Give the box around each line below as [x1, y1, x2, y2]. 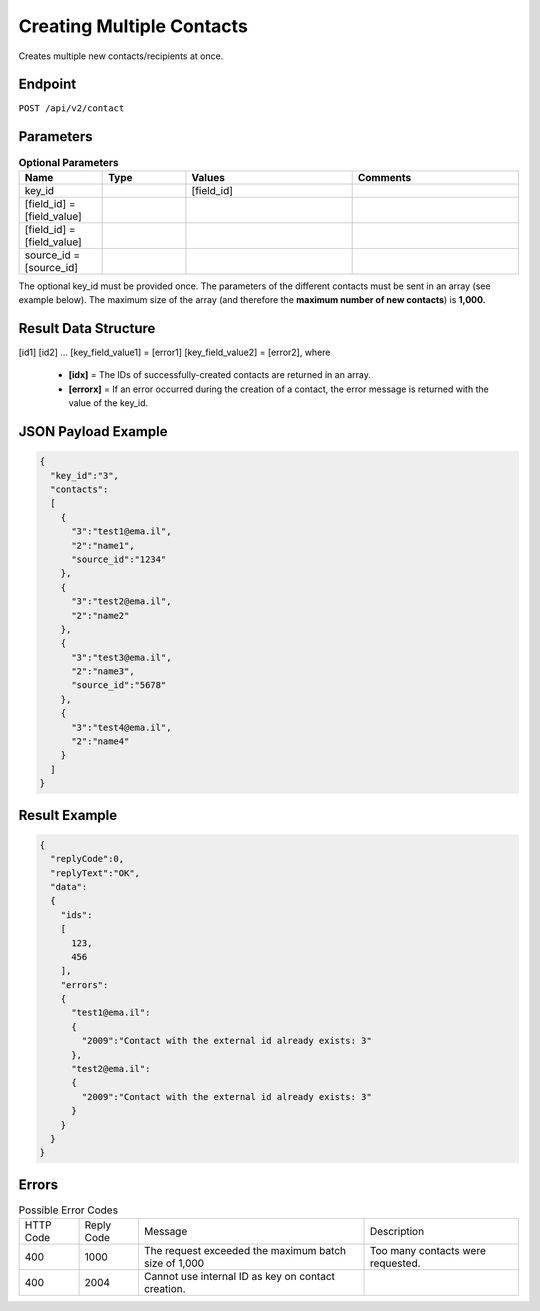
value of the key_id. [68, 397, 149, 409]
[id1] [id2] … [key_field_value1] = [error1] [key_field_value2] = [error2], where [18, 346, 331, 359]
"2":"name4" [71, 736, 130, 747]
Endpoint [18, 76, 77, 93]
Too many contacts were [369, 1244, 487, 1258]
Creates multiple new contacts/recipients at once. [18, 50, 224, 62]
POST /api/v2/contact [18, 103, 125, 114]
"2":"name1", [71, 540, 135, 551]
